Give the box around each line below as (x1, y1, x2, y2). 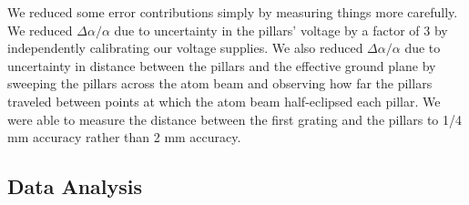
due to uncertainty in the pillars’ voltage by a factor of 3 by (114, 20, 448, 39)
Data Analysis (7, 172, 143, 200)
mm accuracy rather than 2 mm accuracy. (7, 128, 241, 147)
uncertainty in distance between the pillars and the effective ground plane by (7, 56, 436, 75)
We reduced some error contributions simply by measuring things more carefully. (7, 3, 458, 21)
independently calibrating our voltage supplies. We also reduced (7, 38, 363, 57)
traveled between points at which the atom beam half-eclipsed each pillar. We (7, 91, 441, 110)
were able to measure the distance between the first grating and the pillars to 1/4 (7, 109, 463, 128)
